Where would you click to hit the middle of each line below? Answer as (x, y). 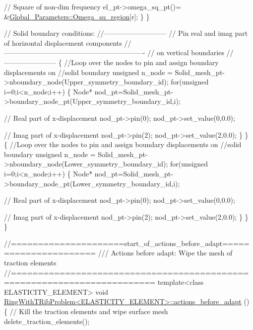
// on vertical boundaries (186, 52)
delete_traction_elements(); (47, 321)
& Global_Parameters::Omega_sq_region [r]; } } (77, 16)
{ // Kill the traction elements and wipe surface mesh (86, 311)
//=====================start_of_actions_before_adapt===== (127, 243)
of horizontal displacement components (63, 42)
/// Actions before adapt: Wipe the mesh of (165, 253)
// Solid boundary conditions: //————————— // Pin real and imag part (126, 33)
